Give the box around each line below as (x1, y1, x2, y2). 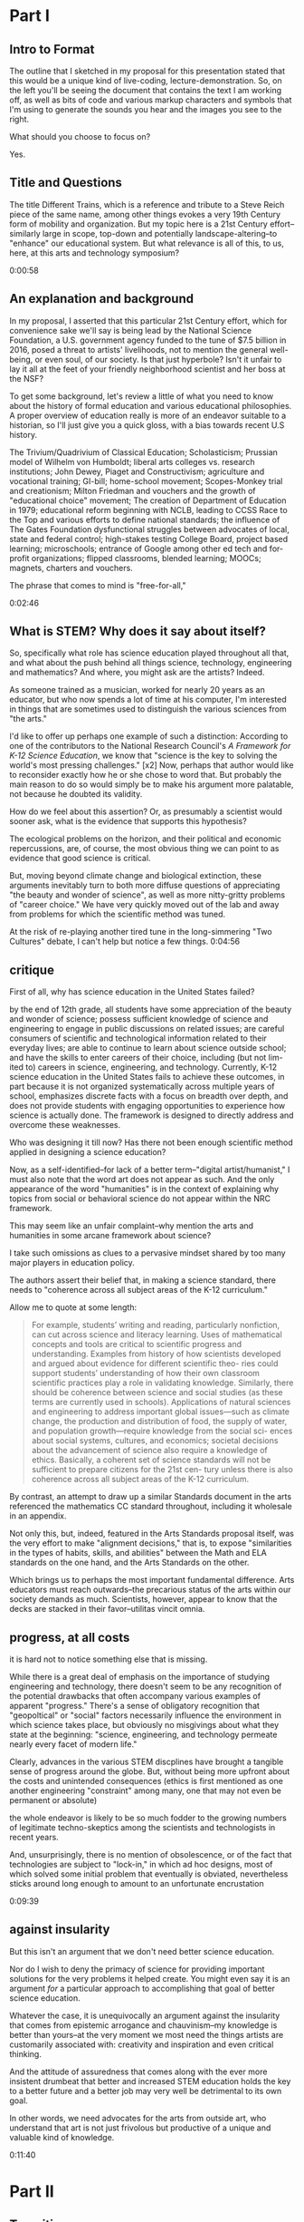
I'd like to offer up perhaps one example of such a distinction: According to (9, 731, 289, 742)
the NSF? (9, 373, 43, 383)
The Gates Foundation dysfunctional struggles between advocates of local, (9, 523, 290, 535)
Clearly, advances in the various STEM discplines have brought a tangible (9, 1756, 284, 1768)
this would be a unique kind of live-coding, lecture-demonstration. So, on (9, 75, 282, 86)
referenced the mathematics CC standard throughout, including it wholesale (9, 1501, 292, 1512)
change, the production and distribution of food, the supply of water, (31, 1416, 288, 1427)
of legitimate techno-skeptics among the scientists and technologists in (9, 1822, 276, 1833)
